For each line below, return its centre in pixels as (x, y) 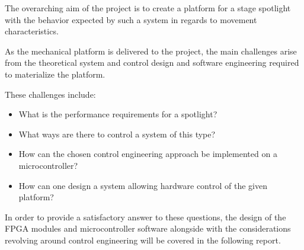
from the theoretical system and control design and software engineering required (152, 62)
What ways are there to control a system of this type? (117, 134)
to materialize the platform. (55, 74)
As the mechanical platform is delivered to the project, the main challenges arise (151, 51)
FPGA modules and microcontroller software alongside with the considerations (148, 228)
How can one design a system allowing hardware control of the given (143, 185)
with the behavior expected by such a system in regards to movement (131, 19)
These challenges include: (50, 94)
